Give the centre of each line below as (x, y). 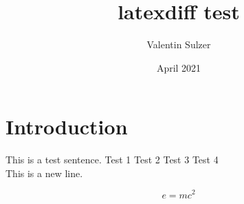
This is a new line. (44, 173)
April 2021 (179, 67)
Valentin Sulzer (179, 44)
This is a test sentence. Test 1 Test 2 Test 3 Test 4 (112, 160)
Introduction (67, 126)
